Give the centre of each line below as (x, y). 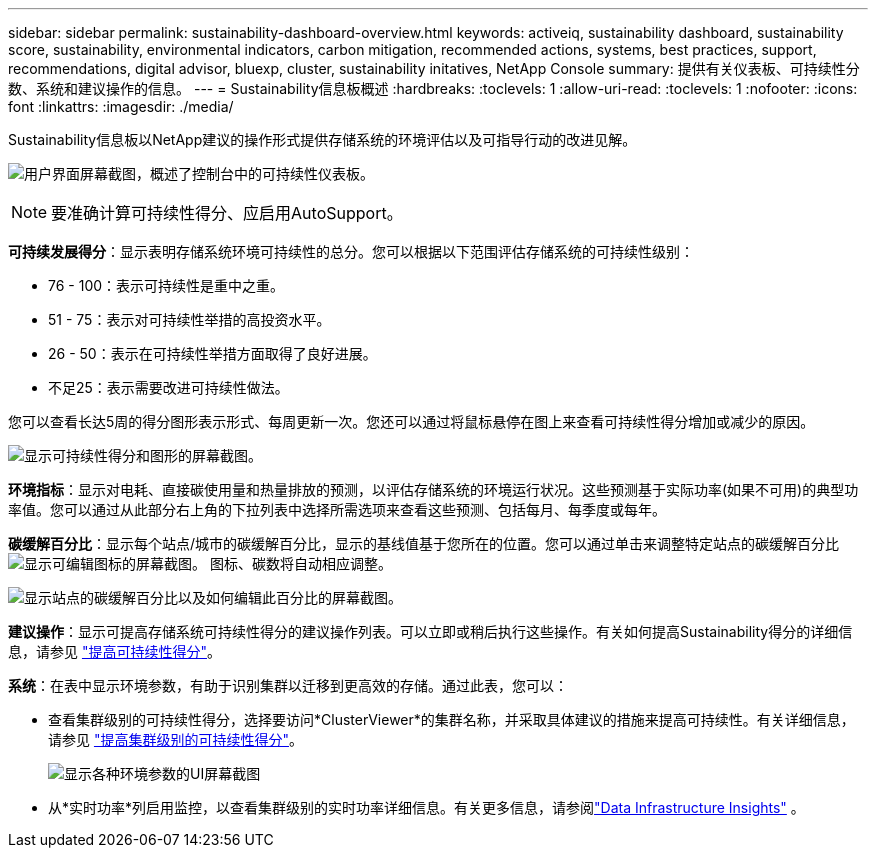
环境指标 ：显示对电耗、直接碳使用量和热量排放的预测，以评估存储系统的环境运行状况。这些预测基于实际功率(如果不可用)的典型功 (433, 489)
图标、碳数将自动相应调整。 (300, 563)
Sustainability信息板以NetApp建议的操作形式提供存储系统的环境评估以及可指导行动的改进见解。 (322, 139)
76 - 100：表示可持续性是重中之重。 (166, 285)
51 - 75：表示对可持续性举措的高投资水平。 (189, 319)
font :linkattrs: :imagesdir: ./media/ (121, 106)
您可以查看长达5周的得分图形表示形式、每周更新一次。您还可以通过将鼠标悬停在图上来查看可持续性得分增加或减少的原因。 (411, 421)
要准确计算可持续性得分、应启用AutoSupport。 (227, 213)
